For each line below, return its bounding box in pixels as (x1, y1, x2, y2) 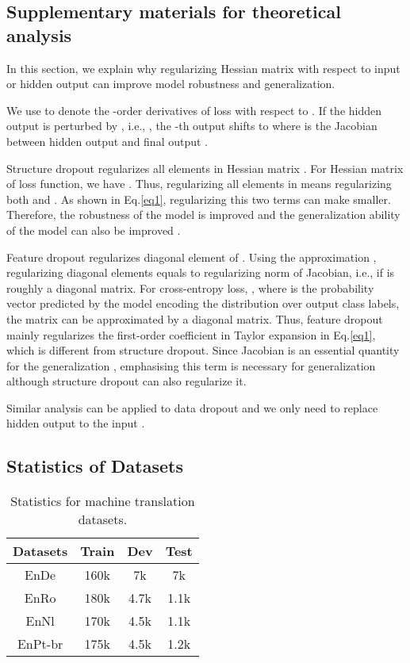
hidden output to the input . (6, 415, 145, 431)
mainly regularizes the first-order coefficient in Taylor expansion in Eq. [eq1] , (6, 326, 376, 343)
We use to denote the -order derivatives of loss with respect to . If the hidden (6, 102, 382, 118)
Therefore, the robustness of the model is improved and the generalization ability (6, 206, 400, 223)
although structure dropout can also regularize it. (6, 373, 247, 389)
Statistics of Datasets (6, 454, 183, 478)
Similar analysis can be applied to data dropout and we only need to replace (6, 399, 378, 416)
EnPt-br (17, 634, 63, 653)
